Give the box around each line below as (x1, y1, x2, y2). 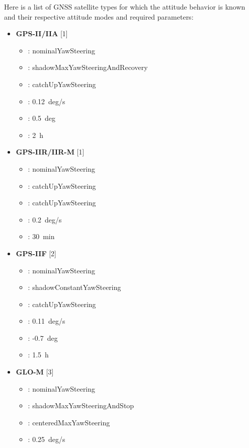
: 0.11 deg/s (28, 316, 65, 326)
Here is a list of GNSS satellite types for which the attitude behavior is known (4, 2, 245, 12)
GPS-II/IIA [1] (16, 28, 68, 39)
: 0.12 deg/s (28, 96, 65, 106)
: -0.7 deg (28, 332, 58, 343)
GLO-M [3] (16, 366, 54, 377)
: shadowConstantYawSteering (28, 282, 121, 292)
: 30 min (28, 231, 55, 242)
